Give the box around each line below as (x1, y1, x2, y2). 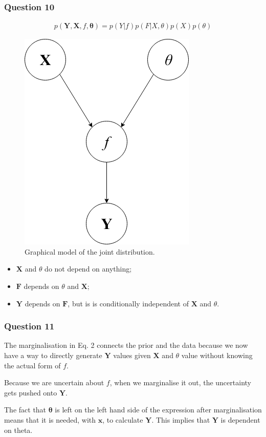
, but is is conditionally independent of (68, 298, 189, 308)
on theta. (4, 424, 33, 435)
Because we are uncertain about (4, 377, 104, 388)
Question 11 (4, 320, 55, 332)
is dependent (220, 414, 260, 425)
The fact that (4, 404, 47, 415)
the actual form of (4, 360, 61, 370)
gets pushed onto (4, 387, 57, 398)
